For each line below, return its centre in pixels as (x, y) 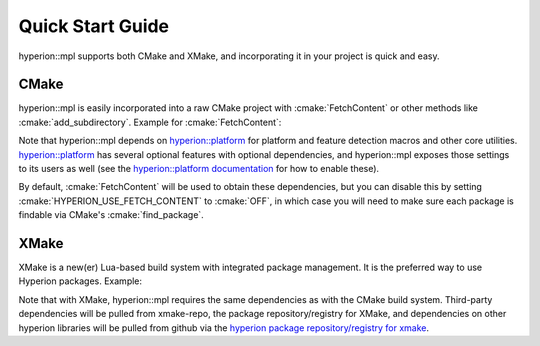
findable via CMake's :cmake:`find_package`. (111, 215)
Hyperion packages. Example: (80, 281)
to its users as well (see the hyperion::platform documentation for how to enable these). (199, 169)
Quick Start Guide (94, 26)
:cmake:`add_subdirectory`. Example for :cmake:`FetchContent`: (150, 122)
